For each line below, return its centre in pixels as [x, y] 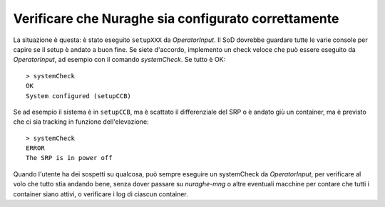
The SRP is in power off [69, 158]
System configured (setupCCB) [79, 96]
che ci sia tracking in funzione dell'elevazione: [81, 122]
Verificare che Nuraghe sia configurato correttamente [176, 18]
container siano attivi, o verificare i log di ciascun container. [101, 194]
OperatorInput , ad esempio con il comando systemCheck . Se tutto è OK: [119, 60]
